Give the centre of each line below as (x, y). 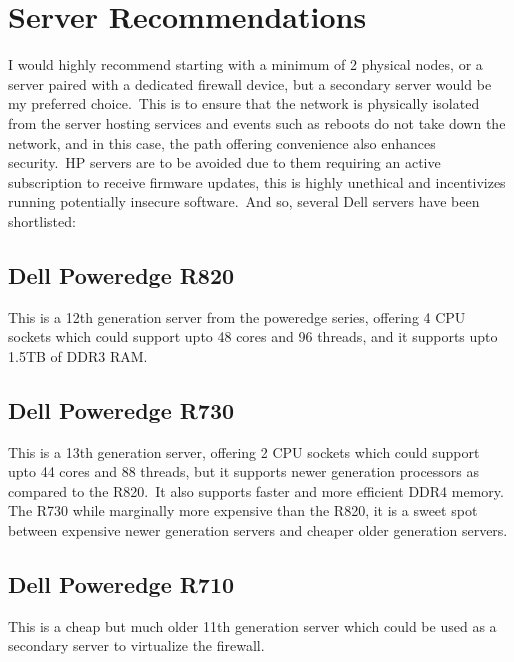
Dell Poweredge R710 (121, 584)
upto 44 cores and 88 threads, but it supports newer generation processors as (244, 471)
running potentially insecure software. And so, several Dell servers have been (244, 201)
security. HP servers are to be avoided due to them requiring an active (224, 162)
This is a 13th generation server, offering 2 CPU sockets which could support (244, 451)
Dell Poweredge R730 (121, 409)
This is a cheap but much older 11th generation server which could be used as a (252, 625)
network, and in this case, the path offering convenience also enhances (222, 142)
